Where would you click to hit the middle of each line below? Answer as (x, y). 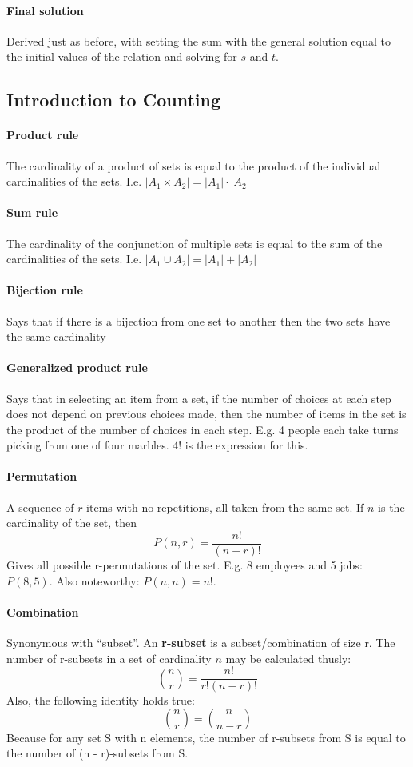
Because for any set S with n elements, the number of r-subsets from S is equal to (206, 737)
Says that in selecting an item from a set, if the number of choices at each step (199, 398)
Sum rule (32, 212)
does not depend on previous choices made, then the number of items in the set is (206, 414)
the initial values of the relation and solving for (122, 56)
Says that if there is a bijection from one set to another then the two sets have (199, 320)
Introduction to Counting (113, 100)
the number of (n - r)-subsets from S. (97, 753)
